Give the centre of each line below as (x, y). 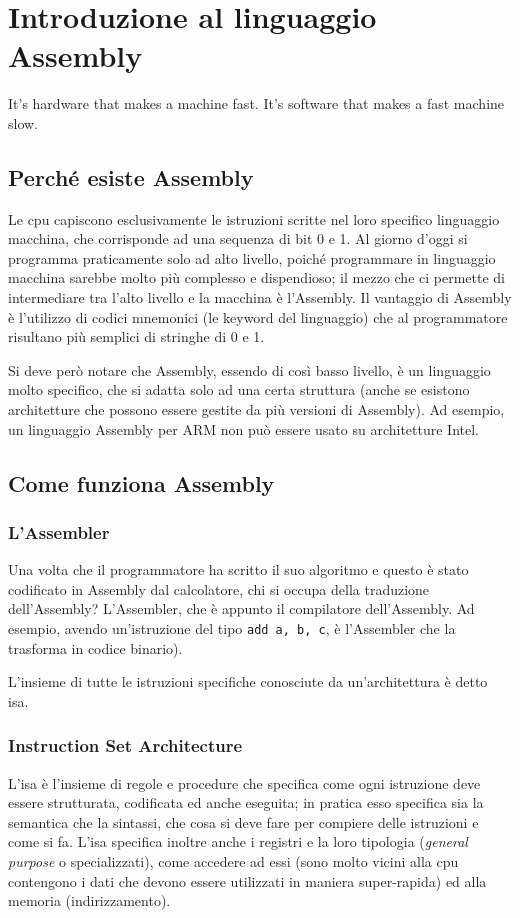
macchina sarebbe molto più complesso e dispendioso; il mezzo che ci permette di (256, 277)
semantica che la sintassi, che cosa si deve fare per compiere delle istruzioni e (243, 821)
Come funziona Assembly (141, 482)
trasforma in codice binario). (95, 647)
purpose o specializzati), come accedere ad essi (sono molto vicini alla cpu (233, 861)
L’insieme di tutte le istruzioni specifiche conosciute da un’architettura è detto (248, 681)
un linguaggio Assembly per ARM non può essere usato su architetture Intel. (243, 428)
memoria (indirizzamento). (89, 900)
